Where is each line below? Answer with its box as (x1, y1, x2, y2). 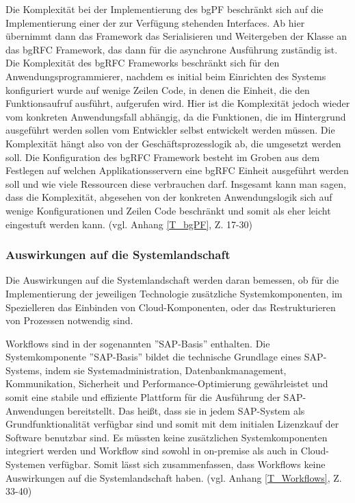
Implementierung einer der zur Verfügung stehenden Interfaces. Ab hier (5, 15, 305, 29)
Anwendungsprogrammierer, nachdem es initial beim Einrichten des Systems (5, 69, 326, 83)
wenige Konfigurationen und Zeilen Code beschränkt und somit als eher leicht (5, 203, 331, 217)
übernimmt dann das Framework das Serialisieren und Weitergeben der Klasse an (5, 29, 347, 43)
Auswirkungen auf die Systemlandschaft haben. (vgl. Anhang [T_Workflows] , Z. (5, 470, 342, 484)
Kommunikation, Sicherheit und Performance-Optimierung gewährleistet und (5, 376, 328, 391)
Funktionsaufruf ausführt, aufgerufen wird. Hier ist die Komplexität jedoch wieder (5, 96, 350, 110)
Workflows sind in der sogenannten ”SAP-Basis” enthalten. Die (5, 336, 270, 350)
